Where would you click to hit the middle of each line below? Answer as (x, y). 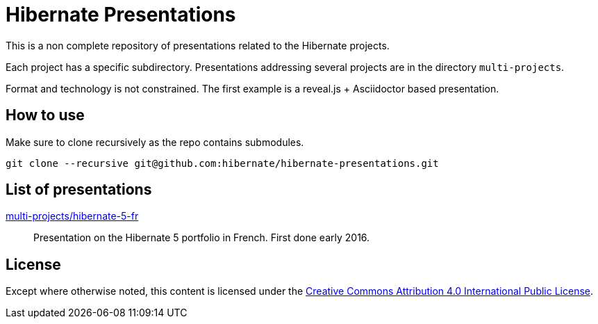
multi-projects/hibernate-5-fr (72, 216)
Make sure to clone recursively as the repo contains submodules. (155, 142)
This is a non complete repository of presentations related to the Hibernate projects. (198, 45)
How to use (45, 115)
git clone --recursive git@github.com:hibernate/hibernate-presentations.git (222, 163)
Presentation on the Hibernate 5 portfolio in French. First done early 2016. (202, 238)
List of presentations (79, 190)
